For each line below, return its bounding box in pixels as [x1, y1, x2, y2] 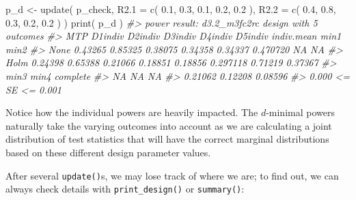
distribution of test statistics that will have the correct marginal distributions [5, 132, 329, 146]
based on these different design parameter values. [5, 145, 211, 159]
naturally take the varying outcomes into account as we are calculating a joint [5, 118, 332, 132]
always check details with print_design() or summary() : [5, 182, 245, 196]
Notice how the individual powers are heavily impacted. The [5, 105, 258, 119]
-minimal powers [266, 105, 335, 119]
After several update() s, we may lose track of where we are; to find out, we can [5, 168, 339, 182]
